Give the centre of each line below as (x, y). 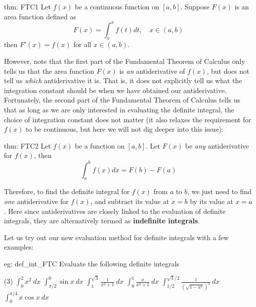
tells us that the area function (49, 71)
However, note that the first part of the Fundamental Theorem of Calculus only (125, 61)
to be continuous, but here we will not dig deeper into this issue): (125, 129)
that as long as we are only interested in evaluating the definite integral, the (119, 110)
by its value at (212, 201)
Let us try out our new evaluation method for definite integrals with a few (116, 237)
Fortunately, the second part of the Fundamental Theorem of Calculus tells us (122, 100)
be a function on (100, 145)
